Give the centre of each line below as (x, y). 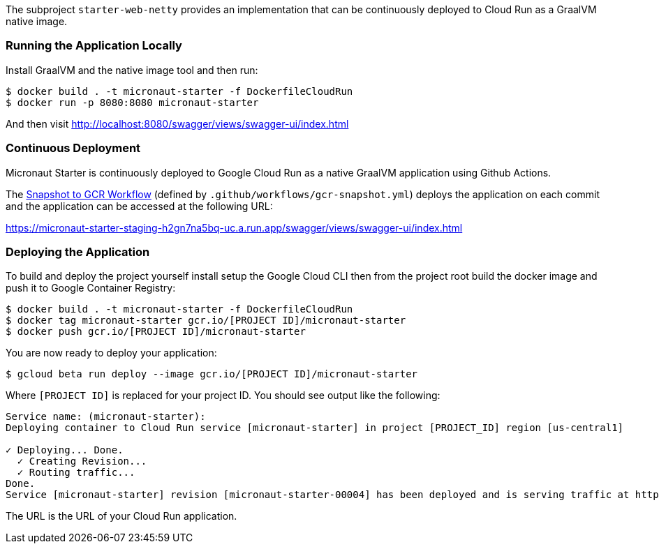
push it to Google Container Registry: (91, 288)
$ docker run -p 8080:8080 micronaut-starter (132, 102)
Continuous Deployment (73, 148)
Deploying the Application (78, 251)
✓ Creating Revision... (82, 461)
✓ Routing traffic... (76, 473)
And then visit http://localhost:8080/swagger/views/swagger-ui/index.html (177, 123)
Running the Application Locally (94, 46)
